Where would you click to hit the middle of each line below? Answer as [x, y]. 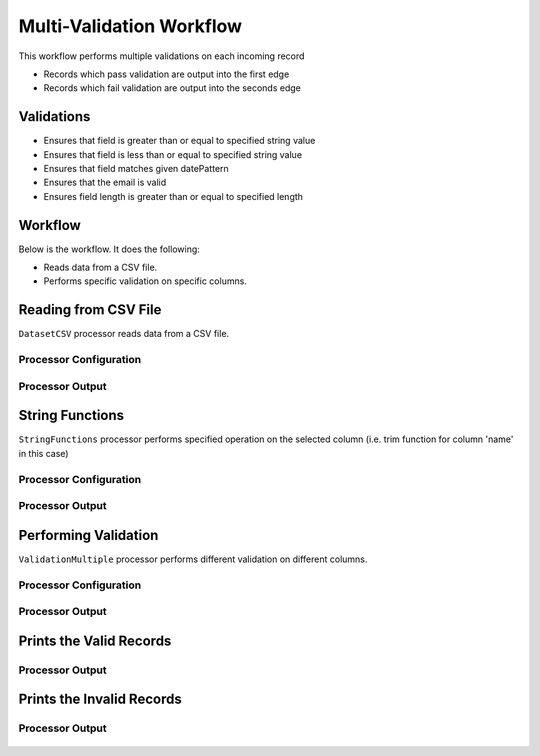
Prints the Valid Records [95, 640]
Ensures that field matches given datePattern [136, 169]
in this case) [43, 453]
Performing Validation [88, 535]
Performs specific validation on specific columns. [145, 281]
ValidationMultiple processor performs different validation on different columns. [193, 559]
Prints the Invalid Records [100, 699]
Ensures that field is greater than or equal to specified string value [179, 141]
